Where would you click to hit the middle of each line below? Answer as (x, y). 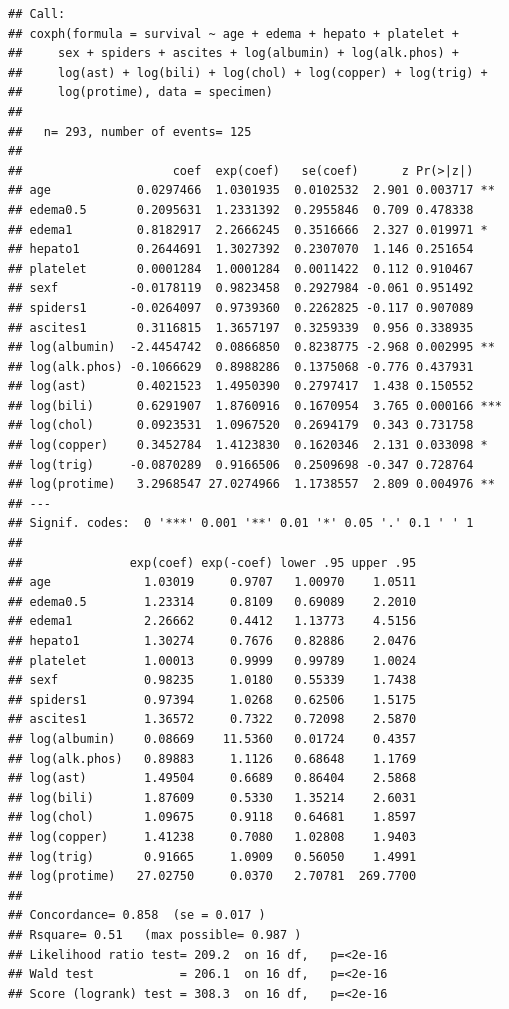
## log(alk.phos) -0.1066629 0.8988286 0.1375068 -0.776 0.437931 (241, 366)
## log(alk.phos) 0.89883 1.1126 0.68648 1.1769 (212, 758)
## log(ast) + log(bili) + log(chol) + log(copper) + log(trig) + (248, 72)
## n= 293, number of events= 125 (130, 131)
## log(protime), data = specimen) (140, 92)
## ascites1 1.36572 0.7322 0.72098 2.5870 (212, 719)
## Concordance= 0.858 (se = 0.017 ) (137, 915)
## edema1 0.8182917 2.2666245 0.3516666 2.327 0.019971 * (248, 229)
